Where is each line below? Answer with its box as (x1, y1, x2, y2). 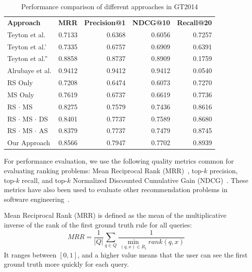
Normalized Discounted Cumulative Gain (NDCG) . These (73, 175, 249, 185)
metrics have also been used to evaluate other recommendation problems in (4, 184, 228, 195)
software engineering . (4, 194, 70, 204)
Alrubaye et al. (7, 65, 52, 76)
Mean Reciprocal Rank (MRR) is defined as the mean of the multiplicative (4, 210, 227, 220)
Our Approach (7, 137, 50, 148)
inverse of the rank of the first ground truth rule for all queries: (4, 219, 192, 229)
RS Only (7, 77, 33, 88)
